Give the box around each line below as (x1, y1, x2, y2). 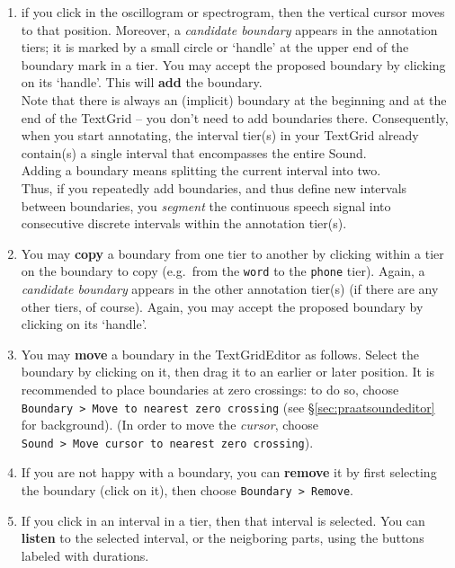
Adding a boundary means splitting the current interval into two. (21, 161, 381, 180)
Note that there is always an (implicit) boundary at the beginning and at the (21, 90, 447, 109)
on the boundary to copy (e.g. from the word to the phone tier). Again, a (21, 262, 425, 280)
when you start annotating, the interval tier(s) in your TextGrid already (21, 126, 419, 145)
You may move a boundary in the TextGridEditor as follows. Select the (21, 344, 420, 363)
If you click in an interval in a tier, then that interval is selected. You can (21, 510, 425, 529)
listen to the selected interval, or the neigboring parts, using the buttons (21, 528, 424, 547)
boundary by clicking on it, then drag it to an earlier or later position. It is (21, 362, 435, 381)
